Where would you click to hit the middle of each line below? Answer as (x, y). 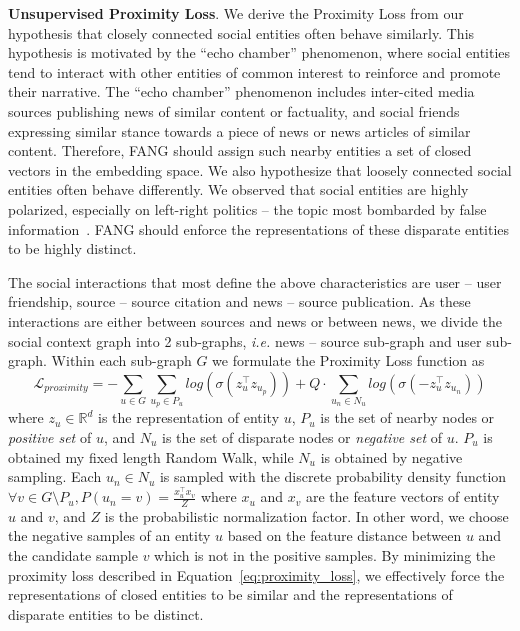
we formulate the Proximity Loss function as (348, 360)
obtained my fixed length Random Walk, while (151, 456)
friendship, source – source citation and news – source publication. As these (239, 301)
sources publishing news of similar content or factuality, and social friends (234, 110)
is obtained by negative (391, 456)
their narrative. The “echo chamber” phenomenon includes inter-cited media (241, 91)
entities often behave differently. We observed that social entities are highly (238, 189)
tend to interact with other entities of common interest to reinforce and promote (254, 71)
